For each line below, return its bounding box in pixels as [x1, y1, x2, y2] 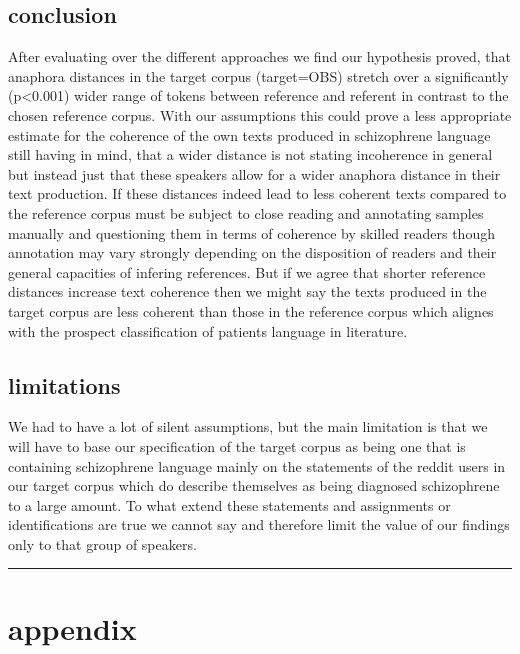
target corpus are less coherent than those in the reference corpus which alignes [8, 300, 494, 321]
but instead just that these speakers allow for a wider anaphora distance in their [8, 163, 501, 184]
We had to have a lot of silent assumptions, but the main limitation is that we [8, 416, 488, 437]
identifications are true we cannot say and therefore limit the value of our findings [8, 514, 510, 535]
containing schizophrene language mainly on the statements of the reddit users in [8, 455, 506, 476]
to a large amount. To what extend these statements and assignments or [8, 494, 451, 515]
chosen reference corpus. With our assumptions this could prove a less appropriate [8, 104, 512, 125]
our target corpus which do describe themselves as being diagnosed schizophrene [8, 475, 500, 496]
